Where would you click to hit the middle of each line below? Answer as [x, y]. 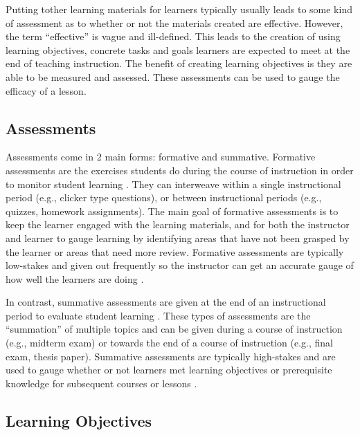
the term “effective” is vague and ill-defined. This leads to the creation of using [173, 36]
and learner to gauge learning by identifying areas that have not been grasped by [178, 238]
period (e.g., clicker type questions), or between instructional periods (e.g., [164, 197]
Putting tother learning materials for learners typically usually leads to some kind [179, 9]
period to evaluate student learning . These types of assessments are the [158, 315]
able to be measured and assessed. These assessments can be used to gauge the [173, 76]
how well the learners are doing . [75, 278]
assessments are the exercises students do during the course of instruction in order [180, 170]
